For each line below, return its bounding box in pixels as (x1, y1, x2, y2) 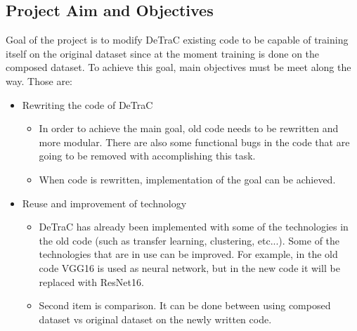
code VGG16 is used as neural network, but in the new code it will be (39, 260, 340, 275)
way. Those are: (6, 73, 72, 88)
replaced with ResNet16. (39, 274, 144, 289)
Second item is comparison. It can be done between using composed (39, 298, 331, 313)
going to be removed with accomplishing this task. (39, 148, 256, 163)
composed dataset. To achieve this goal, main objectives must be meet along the (6, 60, 351, 74)
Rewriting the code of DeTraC (22, 97, 153, 112)
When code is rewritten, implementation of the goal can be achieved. (39, 171, 336, 186)
